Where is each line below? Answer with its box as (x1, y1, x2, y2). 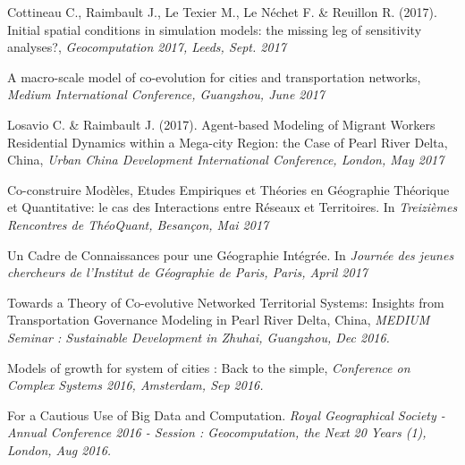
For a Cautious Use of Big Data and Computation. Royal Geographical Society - (7, 405, 445, 424)
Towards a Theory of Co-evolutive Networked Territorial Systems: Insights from (7, 292, 444, 311)
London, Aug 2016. (7, 440, 112, 459)
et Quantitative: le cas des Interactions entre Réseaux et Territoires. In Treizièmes (7, 198, 458, 216)
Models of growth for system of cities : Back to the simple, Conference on (7, 358, 410, 376)
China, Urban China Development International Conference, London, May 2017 (7, 150, 444, 169)
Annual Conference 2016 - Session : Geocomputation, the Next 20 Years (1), (7, 423, 427, 442)
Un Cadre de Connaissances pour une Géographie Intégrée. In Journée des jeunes (7, 245, 454, 264)
